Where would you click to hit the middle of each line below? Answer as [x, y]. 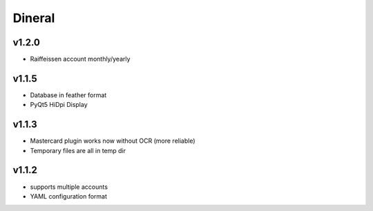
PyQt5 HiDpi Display [59, 105]
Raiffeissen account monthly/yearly [80, 59]
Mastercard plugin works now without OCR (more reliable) [113, 141]
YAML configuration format [68, 196]
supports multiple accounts [69, 187]
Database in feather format [68, 95]
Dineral [34, 18]
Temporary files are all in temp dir [78, 150]
